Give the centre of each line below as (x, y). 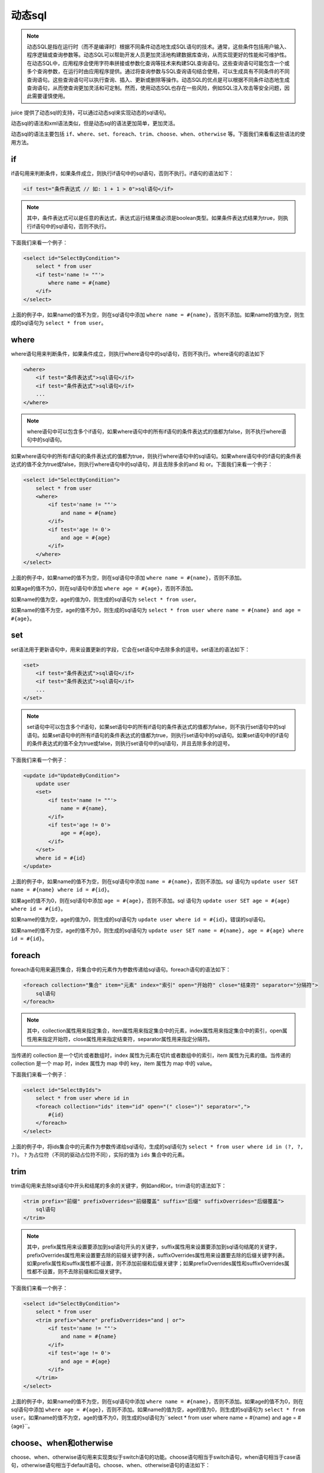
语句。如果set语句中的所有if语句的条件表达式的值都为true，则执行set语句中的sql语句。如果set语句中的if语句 (158, 735)
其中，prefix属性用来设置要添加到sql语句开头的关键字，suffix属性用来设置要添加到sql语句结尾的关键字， (153, 1247)
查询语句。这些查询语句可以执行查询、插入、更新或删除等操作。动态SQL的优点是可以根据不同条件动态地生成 (158, 80)
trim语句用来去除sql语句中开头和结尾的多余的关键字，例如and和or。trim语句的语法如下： (119, 1186)
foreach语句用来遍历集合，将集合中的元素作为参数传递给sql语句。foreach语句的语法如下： (121, 970)
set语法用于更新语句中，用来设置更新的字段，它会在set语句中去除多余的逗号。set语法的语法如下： (130, 649)
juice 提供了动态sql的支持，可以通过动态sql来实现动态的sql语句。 (90, 113)
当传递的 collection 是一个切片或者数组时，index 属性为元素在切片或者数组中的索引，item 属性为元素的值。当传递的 (151, 1055)
